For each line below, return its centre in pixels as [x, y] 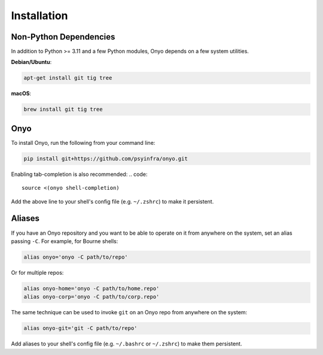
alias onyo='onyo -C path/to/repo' [76, 257]
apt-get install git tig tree [68, 78]
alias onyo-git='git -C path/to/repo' [80, 328]
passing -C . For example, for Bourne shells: [65, 241]
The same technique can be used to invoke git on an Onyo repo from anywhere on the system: [129, 312]
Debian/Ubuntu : [31, 62]
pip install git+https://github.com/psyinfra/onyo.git [106, 158]
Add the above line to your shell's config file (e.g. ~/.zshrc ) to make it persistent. [112, 201]
